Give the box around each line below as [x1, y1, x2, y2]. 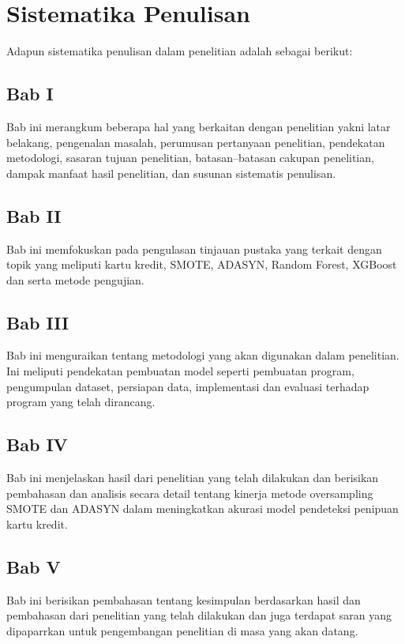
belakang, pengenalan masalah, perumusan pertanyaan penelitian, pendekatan [6, 134, 385, 150]
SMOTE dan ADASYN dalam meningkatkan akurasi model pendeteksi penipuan [6, 500, 399, 517]
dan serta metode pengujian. [6, 271, 144, 288]
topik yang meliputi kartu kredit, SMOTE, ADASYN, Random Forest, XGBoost [6, 256, 397, 273]
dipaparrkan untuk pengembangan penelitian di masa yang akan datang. [6, 622, 358, 638]
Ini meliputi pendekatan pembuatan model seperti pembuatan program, [6, 363, 354, 379]
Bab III [6, 310, 69, 334]
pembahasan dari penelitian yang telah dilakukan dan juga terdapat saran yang [6, 607, 392, 623]
